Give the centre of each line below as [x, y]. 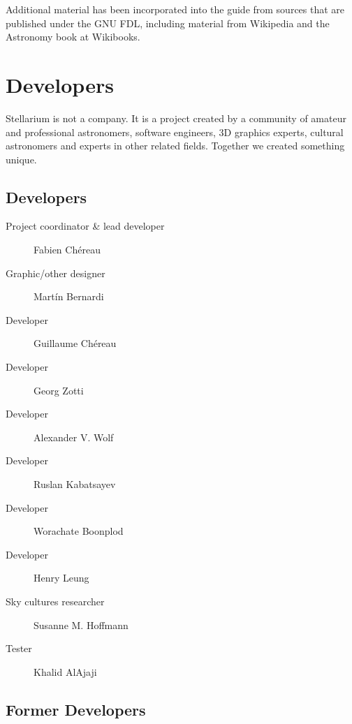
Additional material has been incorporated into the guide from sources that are [175, 9]
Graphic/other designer [56, 273]
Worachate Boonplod [79, 531]
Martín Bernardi [69, 296]
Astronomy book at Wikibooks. [73, 37]
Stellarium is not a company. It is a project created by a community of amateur [176, 118]
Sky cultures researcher [55, 601]
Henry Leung [61, 578]
